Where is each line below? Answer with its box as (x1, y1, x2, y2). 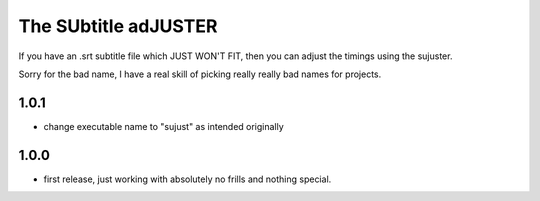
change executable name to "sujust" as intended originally (43, 120, 284, 132)
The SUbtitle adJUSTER (18, 15, 218, 37)
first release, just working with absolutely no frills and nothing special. (43, 173, 332, 185)
